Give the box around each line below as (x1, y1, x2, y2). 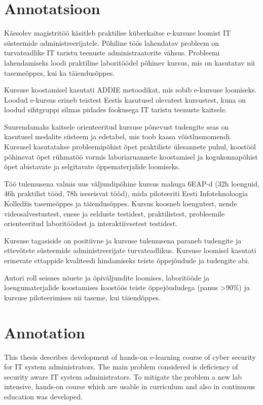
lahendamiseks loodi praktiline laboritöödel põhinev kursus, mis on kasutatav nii (4, 57, 255, 68)
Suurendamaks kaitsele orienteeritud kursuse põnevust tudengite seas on (4, 121, 229, 132)
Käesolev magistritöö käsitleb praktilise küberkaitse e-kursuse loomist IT (4, 27, 231, 38)
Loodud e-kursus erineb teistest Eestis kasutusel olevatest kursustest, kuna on (4, 94, 246, 105)
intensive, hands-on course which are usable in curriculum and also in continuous (4, 381, 255, 392)
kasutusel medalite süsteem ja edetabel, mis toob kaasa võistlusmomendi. (4, 131, 232, 142)
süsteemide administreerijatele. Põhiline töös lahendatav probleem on (4, 37, 219, 48)
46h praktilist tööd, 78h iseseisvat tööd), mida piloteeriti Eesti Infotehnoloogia (4, 188, 248, 199)
